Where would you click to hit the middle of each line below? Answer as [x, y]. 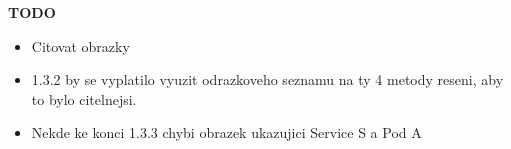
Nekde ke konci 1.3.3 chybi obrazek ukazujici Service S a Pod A [226, 132]
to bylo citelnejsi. [84, 98]
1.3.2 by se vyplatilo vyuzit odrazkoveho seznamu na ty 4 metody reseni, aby [267, 79]
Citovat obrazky [80, 45]
